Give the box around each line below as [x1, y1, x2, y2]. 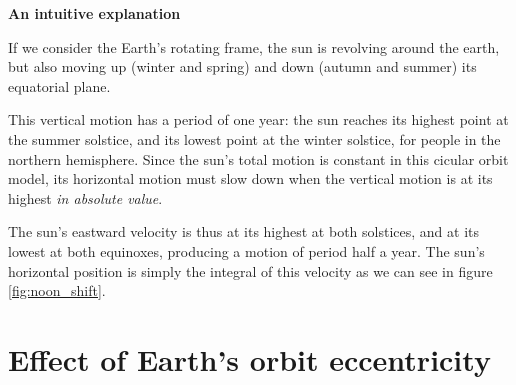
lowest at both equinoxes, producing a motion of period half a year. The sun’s [8, 240, 485, 261]
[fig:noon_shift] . [8, 280, 106, 301]
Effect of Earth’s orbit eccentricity [8, 338, 491, 379]
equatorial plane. [8, 75, 111, 96]
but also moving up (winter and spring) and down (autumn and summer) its [8, 56, 477, 77]
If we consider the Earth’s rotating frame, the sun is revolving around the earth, [8, 36, 500, 57]
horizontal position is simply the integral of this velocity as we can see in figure [8, 260, 493, 281]
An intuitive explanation [8, 3, 181, 23]
